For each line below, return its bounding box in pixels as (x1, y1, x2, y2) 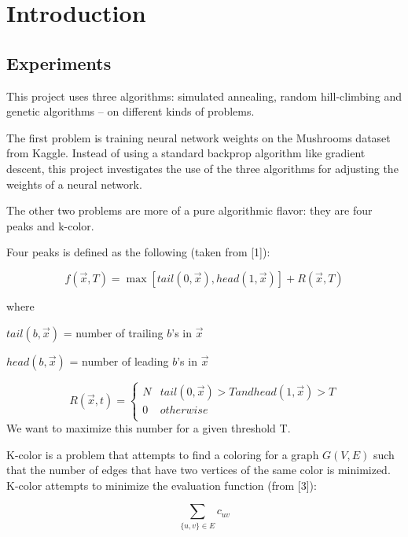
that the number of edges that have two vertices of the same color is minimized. (6, 462, 391, 478)
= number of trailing (63, 324, 164, 340)
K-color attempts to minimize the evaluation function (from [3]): (6, 476, 317, 493)
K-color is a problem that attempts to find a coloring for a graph (6, 446, 319, 462)
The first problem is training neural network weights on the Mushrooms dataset (6, 129, 391, 145)
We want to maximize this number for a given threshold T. (6, 420, 291, 436)
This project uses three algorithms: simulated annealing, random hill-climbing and (6, 87, 402, 104)
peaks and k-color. (6, 217, 94, 234)
